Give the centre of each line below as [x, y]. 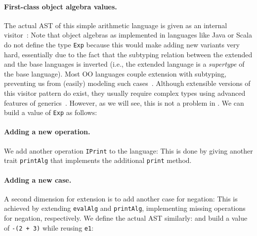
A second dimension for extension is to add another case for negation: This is [121, 198]
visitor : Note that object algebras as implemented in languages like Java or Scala [128, 35]
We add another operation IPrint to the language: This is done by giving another [128, 150]
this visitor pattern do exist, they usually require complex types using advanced [125, 93]
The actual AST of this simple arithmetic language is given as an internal [116, 25]
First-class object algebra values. [61, 6]
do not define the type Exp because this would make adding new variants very [122, 44]
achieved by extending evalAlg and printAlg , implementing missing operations [125, 208]
